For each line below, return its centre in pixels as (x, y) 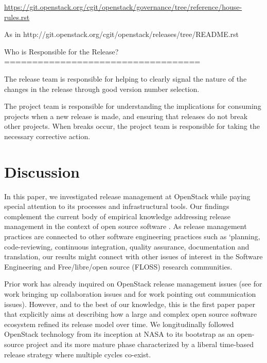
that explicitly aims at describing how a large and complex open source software (131, 314)
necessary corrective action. (47, 136)
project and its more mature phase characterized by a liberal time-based (140, 344)
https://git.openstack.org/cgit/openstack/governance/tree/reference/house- (123, 7)
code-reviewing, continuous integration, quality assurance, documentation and (127, 246)
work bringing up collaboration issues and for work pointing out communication (130, 294)
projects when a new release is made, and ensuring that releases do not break (126, 116)
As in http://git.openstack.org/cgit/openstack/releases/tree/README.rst (122, 34)
